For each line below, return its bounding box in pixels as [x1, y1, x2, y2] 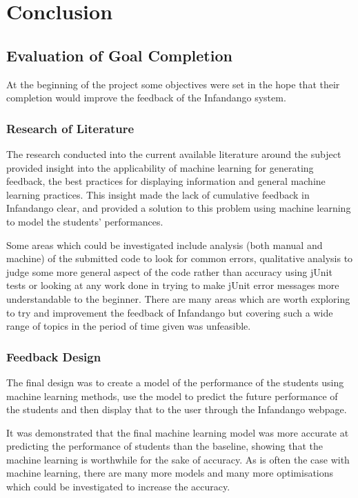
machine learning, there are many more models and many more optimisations [6, 466, 334, 480]
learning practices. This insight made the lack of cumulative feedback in [6, 187, 310, 201]
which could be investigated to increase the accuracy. [6, 479, 230, 494]
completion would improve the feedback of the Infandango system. [6, 90, 286, 105]
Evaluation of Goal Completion [6, 44, 232, 66]
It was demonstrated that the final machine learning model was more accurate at [6, 425, 349, 439]
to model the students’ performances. [6, 214, 163, 228]
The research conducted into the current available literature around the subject [6, 146, 341, 161]
